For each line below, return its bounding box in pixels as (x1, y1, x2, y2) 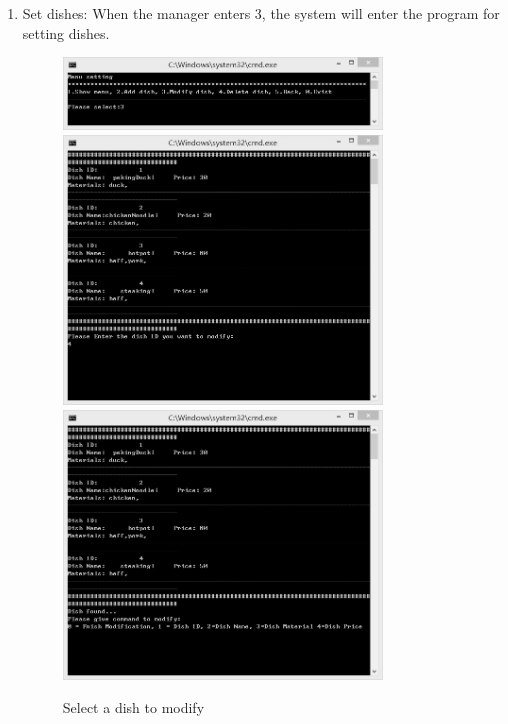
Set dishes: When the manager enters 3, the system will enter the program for (22, 3, 500, 23)
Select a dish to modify (62, 697, 205, 718)
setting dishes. (22, 22, 110, 43)
